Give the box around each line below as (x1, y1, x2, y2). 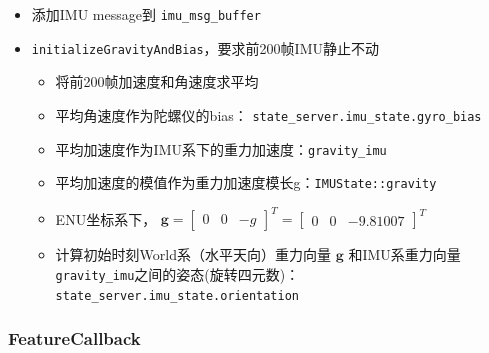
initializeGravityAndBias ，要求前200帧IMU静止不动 (31, 37, 380, 58)
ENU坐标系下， (55, 208, 157, 229)
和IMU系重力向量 (348, 244, 461, 265)
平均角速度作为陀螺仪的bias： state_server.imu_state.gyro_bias (55, 104, 482, 125)
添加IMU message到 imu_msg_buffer (31, 4, 261, 24)
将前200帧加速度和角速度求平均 (55, 71, 259, 92)
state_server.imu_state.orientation (55, 288, 299, 303)
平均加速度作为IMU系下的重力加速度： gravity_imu (55, 138, 387, 159)
